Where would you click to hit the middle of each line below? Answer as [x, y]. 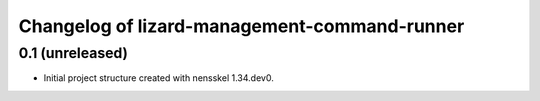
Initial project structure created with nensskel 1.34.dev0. [158, 78]
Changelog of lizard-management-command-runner [241, 26]
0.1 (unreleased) [73, 53]
